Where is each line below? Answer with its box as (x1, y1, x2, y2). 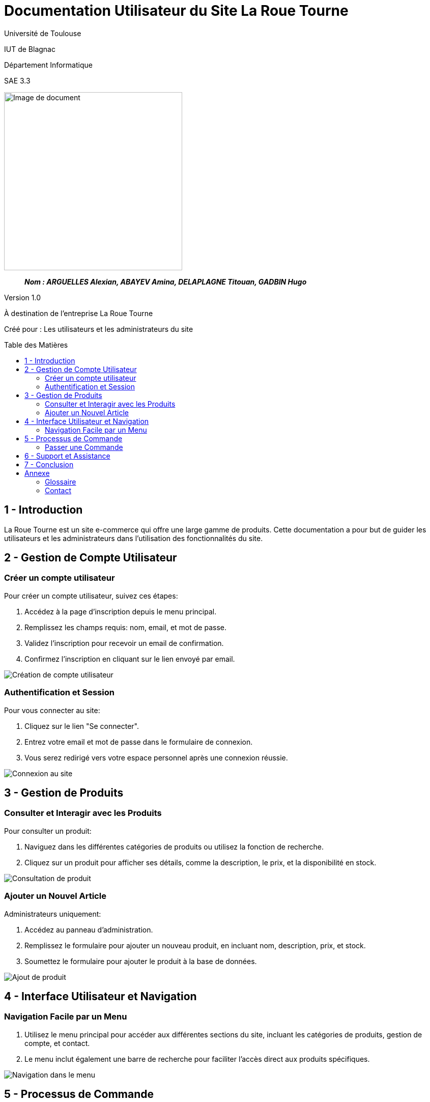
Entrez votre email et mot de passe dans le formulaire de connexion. (24, 737, 253, 746)
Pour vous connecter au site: (4, 705, 100, 715)
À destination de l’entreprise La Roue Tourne (4, 308, 153, 318)
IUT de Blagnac (4, 44, 55, 53)
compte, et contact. (24, 1038, 90, 1048)
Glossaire (45, 477, 76, 486)
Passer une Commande (45, 442, 123, 451)
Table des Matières (4, 340, 68, 349)
